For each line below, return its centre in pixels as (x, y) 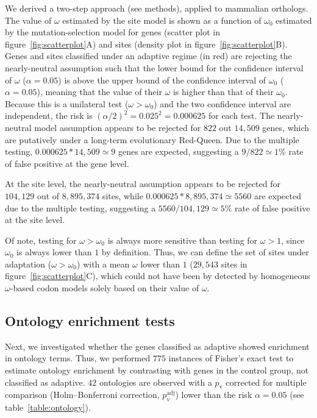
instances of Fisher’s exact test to (231, 358)
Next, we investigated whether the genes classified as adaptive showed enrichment (157, 346)
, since (293, 240)
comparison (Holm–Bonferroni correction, (82, 395)
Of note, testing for (41, 240)
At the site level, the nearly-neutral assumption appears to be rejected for (143, 184)
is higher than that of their (223, 92)
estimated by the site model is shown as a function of (162, 20)
